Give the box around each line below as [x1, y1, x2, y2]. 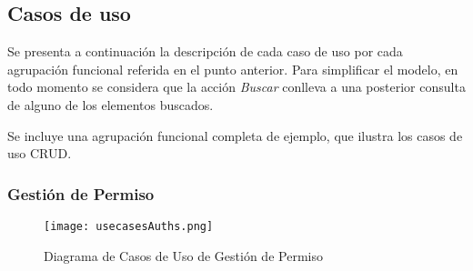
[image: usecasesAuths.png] [44, 219, 214, 233]
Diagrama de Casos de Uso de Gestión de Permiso [44, 246, 323, 265]
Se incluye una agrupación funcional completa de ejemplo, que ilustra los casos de [7, 125, 463, 145]
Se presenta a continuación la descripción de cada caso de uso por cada [7, 42, 403, 61]
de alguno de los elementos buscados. [7, 95, 214, 114]
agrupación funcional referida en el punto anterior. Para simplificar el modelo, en [7, 59, 458, 78]
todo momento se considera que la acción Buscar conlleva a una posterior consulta [7, 77, 466, 96]
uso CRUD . [7, 144, 72, 163]
